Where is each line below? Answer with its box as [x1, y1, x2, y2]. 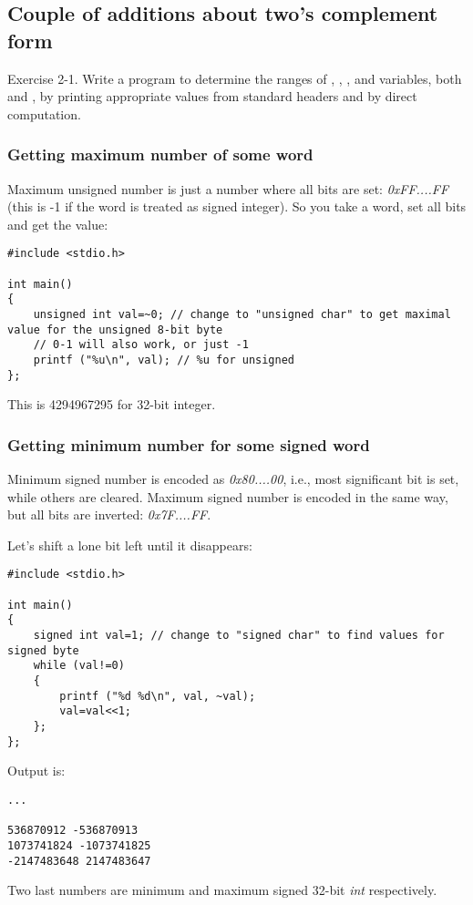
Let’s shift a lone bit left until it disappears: [7, 535, 252, 554]
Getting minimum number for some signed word [7, 433, 370, 456]
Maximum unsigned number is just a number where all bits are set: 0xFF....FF [7, 179, 449, 198]
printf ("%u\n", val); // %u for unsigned [33, 353, 294, 366]
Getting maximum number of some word [7, 143, 314, 166]
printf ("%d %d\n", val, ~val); [59, 689, 256, 703]
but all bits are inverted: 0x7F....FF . [7, 505, 211, 524]
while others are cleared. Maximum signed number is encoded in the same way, [7, 487, 448, 506]
